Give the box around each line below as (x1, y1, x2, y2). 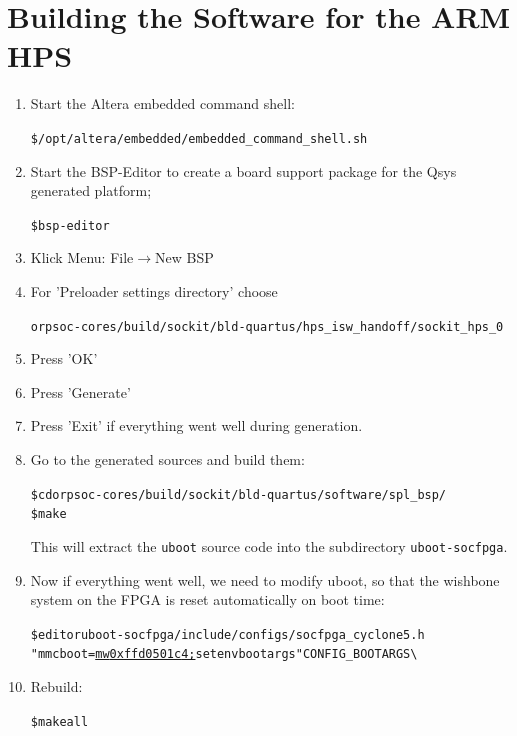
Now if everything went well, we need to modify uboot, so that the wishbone (30, 569, 500, 590)
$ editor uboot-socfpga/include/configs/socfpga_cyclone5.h (30, 627, 425, 642)
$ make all (30, 714, 89, 729)
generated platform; (30, 180, 152, 201)
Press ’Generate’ (30, 381, 131, 402)
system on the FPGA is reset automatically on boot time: (30, 589, 385, 610)
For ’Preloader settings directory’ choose (30, 281, 278, 301)
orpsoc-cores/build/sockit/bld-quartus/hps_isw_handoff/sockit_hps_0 (30, 319, 504, 334)
